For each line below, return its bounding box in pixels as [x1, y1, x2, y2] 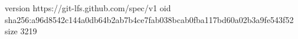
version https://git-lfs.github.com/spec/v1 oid [5, 2, 171, 14]
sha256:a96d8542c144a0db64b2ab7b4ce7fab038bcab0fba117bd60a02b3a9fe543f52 [5, 13, 294, 25]
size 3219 [5, 25, 37, 37]
